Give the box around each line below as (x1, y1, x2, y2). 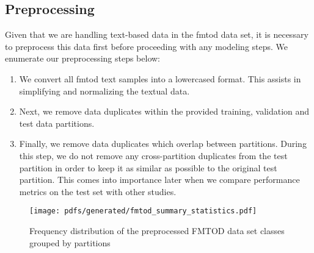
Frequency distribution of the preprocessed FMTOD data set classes (29, 224, 285, 237)
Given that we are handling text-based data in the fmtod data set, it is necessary (5, 28, 309, 41)
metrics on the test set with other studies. (19, 185, 177, 198)
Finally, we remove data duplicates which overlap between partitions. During (19, 137, 307, 150)
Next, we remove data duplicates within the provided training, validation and (19, 105, 310, 118)
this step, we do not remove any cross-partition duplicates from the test (19, 149, 288, 162)
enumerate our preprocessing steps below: (5, 52, 161, 65)
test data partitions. (19, 116, 95, 129)
